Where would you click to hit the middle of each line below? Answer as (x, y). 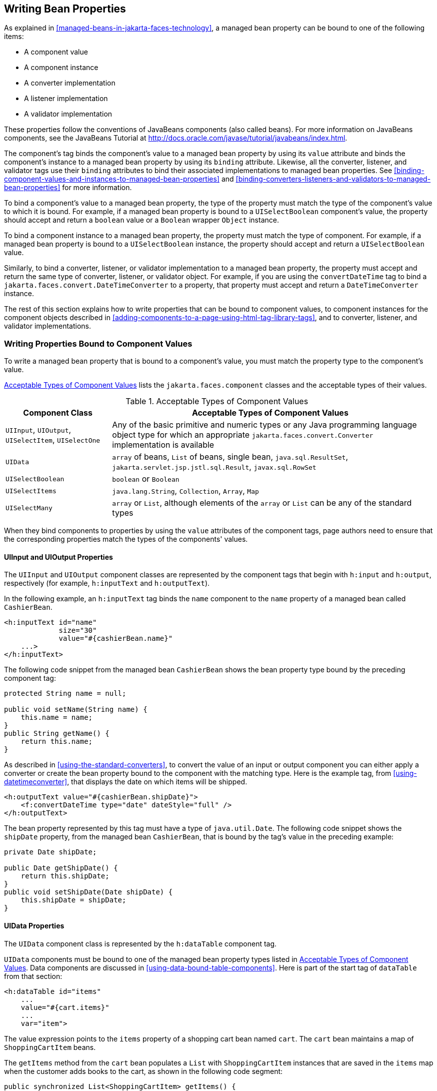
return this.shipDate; (65, 876)
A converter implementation (70, 83)
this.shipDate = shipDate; (73, 900)
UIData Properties (34, 926)
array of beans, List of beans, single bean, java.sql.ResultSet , (230, 457)
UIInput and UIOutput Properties (58, 557)
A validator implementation (68, 114)
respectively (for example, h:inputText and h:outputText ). (107, 583)
